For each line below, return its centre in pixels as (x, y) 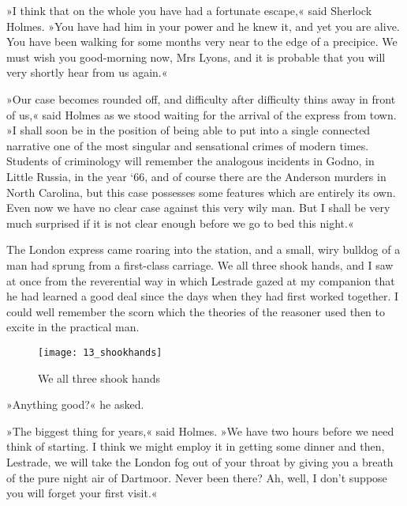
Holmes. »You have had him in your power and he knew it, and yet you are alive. (203, 26)
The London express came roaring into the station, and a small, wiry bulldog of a (203, 249)
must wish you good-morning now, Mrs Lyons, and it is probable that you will (196, 57)
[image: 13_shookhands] (100, 352)
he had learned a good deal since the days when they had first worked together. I (202, 296)
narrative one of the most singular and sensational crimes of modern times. (188, 145)
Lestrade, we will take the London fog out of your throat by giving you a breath (200, 461)
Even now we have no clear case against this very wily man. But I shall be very (198, 208)
